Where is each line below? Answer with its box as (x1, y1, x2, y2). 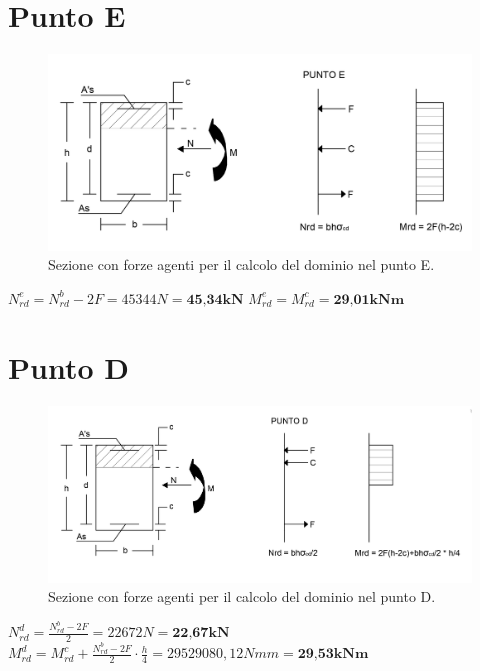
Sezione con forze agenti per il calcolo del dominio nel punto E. (48, 254, 435, 275)
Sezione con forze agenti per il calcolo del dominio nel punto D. (48, 586, 436, 607)
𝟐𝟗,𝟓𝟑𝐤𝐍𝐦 (297, 647, 369, 662)
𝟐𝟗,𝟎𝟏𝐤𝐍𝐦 (333, 292, 405, 307)
